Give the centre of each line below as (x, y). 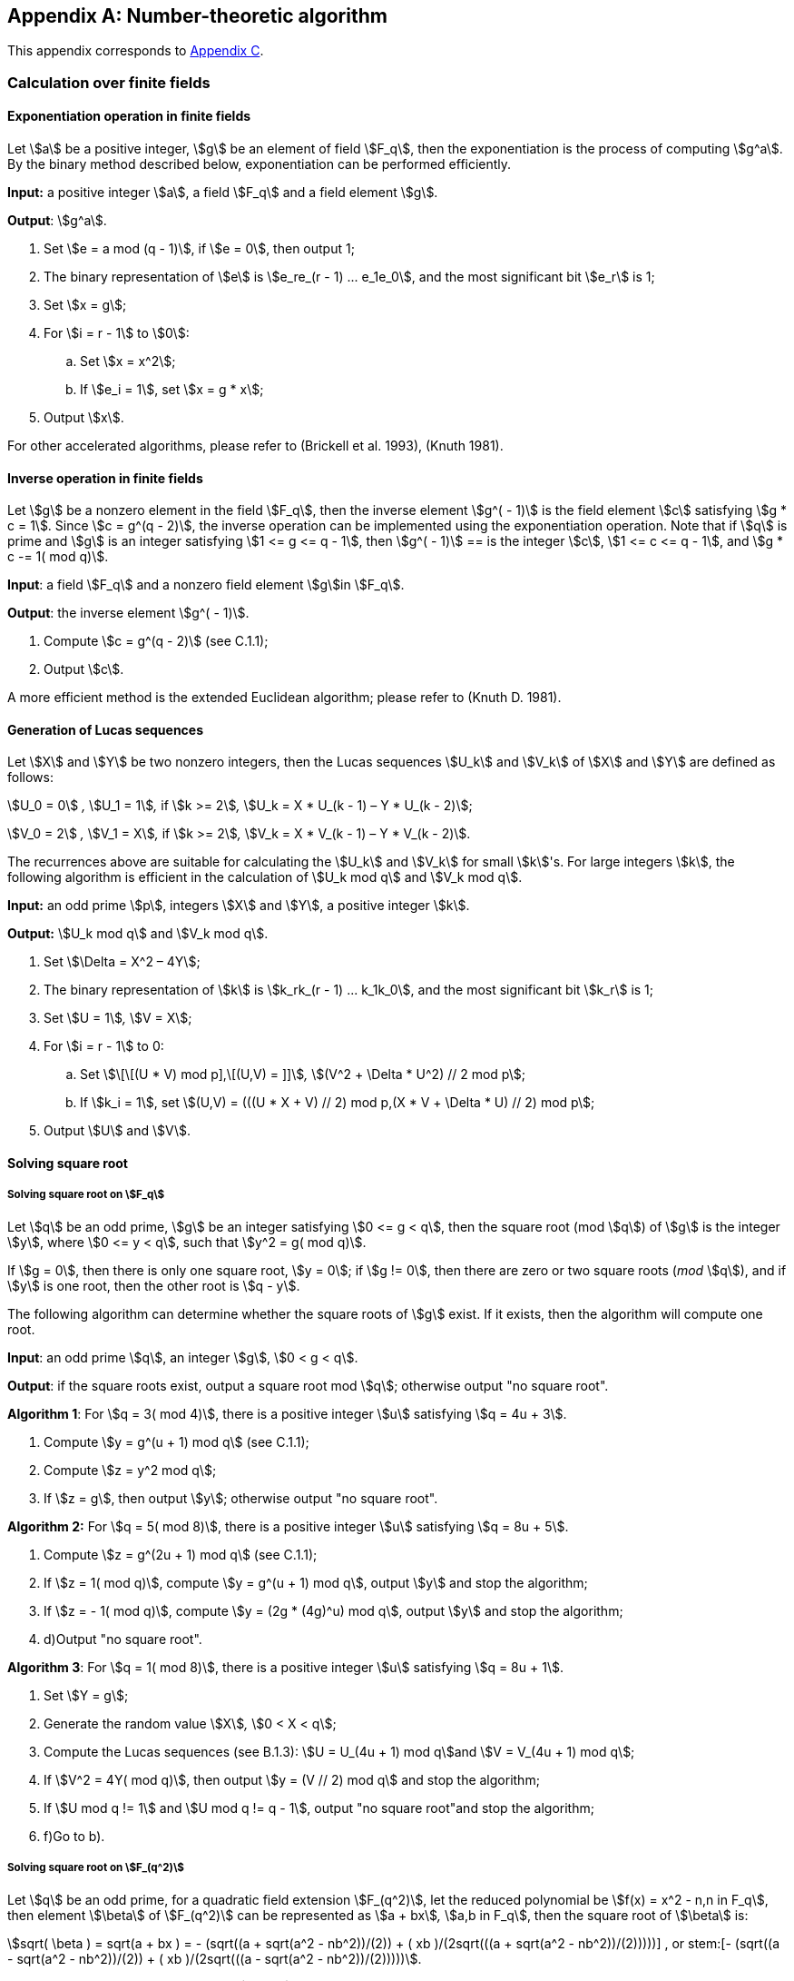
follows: (30, 778)
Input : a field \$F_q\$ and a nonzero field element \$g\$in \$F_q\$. (206, 585)
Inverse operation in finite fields (105, 478)
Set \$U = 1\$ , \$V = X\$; (118, 1018)
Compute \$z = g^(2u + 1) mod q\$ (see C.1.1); (181, 1554)
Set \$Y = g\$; (86, 1695)
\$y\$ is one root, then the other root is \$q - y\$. (154, 1285)
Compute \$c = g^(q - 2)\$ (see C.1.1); (156, 641)
